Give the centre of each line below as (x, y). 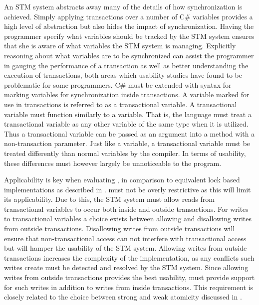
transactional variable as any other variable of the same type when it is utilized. (126, 124)
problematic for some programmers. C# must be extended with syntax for (118, 84)
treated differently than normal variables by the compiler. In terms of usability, (125, 153)
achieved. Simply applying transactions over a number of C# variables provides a (129, 16)
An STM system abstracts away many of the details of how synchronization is (123, 6)
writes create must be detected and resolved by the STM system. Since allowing (126, 267)
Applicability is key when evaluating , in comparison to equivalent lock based (122, 180)
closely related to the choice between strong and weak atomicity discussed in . (123, 297)
